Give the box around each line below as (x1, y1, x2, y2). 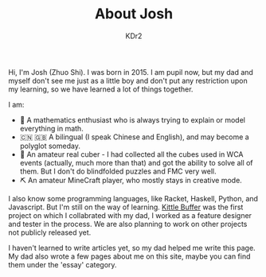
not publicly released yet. (8, 228, 92, 237)
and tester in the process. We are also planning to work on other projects (8, 219, 248, 228)
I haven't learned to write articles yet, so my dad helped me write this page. (8, 243, 256, 252)
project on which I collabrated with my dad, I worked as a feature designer (8, 210, 252, 220)
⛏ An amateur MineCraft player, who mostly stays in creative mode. (19, 175, 243, 185)
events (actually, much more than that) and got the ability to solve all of (19, 158, 253, 167)
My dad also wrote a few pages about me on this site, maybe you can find (8, 252, 251, 261)
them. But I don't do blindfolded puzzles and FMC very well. (19, 166, 217, 176)
